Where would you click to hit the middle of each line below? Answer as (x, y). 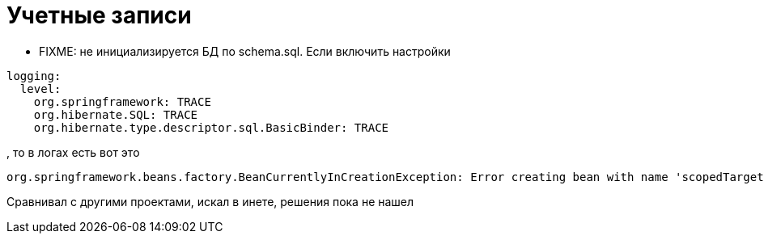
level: (40, 88)
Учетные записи (99, 15)
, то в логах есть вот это (73, 152)
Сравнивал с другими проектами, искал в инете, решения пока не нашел (210, 201)
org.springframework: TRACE (122, 101)
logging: (34, 76)
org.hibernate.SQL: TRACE (116, 114)
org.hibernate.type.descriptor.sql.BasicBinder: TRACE (211, 127)
